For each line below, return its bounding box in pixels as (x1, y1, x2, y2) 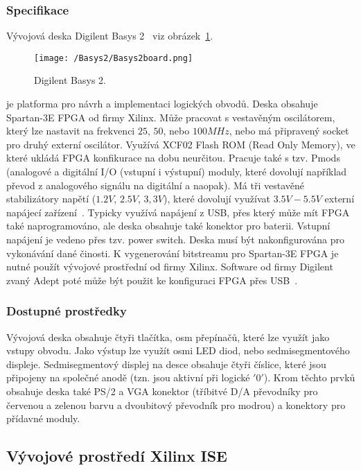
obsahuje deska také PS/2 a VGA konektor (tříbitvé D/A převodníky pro (6, 383, 318, 398)
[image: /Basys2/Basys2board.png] (34, 53, 193, 63)
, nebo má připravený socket (229, 123, 349, 138)
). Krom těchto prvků (263, 370, 355, 385)
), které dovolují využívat (163, 191, 270, 206)
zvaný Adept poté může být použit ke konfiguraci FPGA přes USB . (6, 272, 298, 287)
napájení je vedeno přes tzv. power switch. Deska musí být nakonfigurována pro (6, 232, 344, 246)
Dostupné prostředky (6, 302, 127, 320)
